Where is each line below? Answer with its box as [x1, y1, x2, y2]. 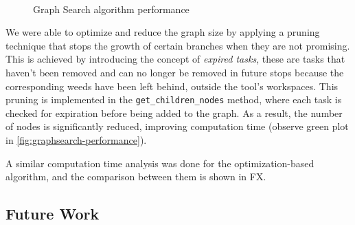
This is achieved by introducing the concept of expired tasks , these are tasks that [5, 52, 345, 66]
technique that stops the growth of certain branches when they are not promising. [5, 38, 350, 52]
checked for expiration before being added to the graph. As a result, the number [5, 105, 343, 120]
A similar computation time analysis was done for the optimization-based [5, 156, 314, 170]
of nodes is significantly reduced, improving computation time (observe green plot [5, 119, 349, 133]
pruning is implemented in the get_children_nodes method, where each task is [5, 92, 342, 107]
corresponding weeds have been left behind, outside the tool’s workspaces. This [5, 78, 339, 93]
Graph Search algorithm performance [33, 1, 190, 16]
